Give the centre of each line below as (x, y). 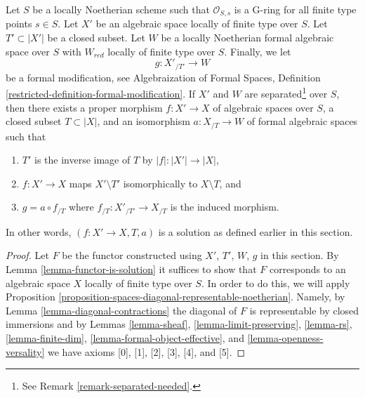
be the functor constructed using (132, 255)
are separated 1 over (286, 92)
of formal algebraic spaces (302, 121)
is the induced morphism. (225, 207)
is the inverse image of (82, 160)
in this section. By (300, 255)
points (19, 24)
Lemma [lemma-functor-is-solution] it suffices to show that (131, 269)
